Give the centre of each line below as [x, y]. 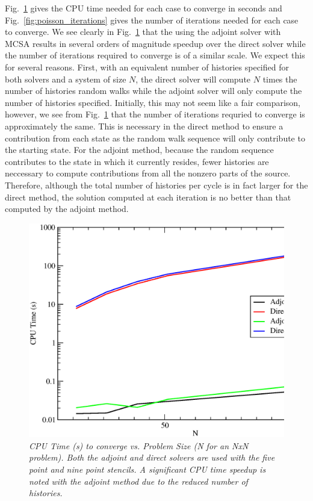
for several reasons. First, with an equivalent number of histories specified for [147, 67]
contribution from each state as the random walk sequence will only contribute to [155, 138]
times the [280, 79]
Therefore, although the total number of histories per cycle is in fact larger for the [156, 185]
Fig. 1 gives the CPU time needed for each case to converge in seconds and [144, 8]
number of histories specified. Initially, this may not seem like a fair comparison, [153, 102]
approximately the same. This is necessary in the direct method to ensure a [144, 126]
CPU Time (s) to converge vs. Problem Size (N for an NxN [139, 445]
